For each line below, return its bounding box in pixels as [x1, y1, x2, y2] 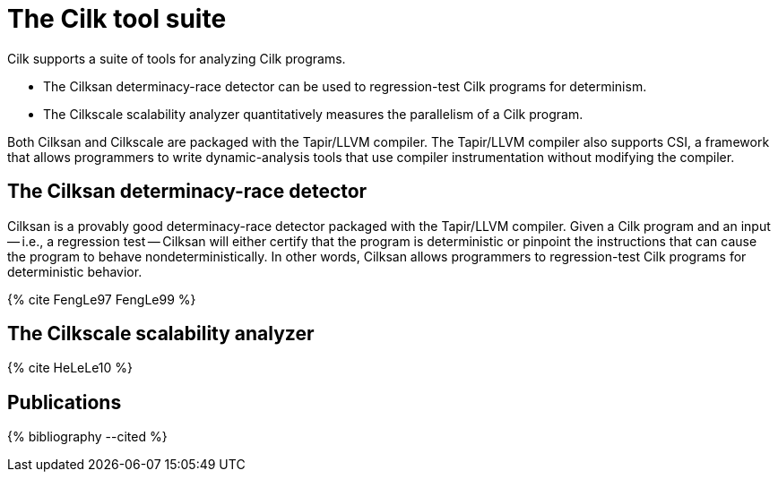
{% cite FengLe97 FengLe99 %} [7, 291, 196, 307]
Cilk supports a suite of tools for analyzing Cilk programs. [7, 50, 346, 66]
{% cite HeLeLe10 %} [7, 360, 134, 376]
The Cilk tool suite [7, 4, 227, 34]
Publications [7, 390, 122, 414]
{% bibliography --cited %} [7, 429, 168, 445]
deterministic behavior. [7, 263, 143, 279]
